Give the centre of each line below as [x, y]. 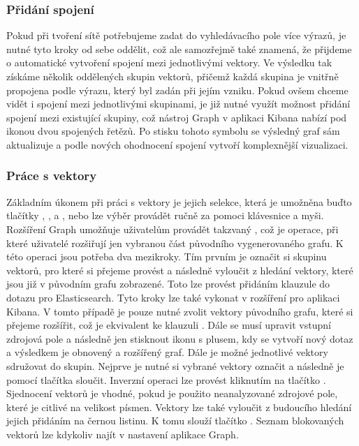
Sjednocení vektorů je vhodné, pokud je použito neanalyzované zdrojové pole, [172, 393]
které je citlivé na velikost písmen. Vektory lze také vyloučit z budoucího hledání [179, 407]
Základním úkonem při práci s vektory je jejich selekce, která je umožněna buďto [179, 201]
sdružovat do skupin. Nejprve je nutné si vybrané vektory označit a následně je [175, 365]
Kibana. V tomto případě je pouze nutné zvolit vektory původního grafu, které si [180, 311]
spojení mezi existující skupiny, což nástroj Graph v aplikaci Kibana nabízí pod [177, 117]
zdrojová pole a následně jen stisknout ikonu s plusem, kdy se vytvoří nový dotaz [180, 338]
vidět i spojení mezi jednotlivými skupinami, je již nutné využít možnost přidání [178, 104]
